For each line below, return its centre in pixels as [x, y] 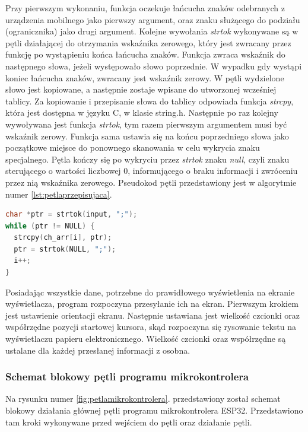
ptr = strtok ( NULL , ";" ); [65, 249]
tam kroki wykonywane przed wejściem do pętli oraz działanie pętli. [129, 422]
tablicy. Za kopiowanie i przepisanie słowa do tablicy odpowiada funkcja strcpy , [150, 101]
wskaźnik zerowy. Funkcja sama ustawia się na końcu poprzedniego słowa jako [147, 136]
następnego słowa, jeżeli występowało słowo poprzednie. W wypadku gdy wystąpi [154, 66]
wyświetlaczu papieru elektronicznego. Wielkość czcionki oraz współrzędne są [146, 339]
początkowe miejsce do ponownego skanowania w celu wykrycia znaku [133, 147]
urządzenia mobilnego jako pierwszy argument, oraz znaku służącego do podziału [153, 19]
